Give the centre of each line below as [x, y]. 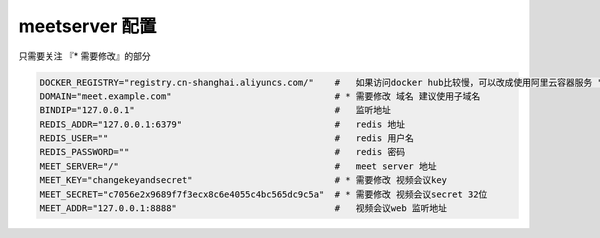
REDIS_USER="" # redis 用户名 [226, 138]
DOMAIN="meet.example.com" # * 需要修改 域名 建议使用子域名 [260, 96]
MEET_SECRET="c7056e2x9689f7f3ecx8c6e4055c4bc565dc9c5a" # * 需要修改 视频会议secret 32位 [263, 194]
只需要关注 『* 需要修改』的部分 [84, 56]
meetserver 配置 [87, 26]
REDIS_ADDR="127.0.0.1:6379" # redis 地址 [222, 124]
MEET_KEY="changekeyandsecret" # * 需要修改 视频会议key [243, 180]
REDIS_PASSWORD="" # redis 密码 [222, 152]
